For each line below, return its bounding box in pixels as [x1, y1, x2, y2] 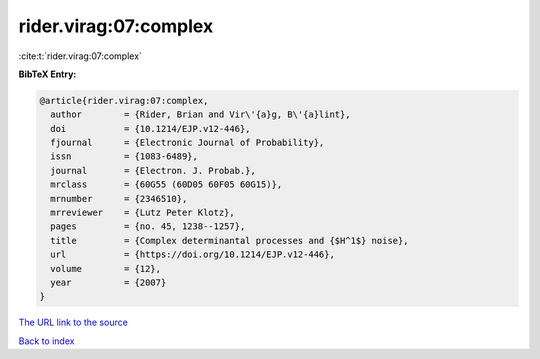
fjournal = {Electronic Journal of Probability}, [50, 137, 325, 149]
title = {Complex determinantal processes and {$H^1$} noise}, [50, 235, 409, 246]
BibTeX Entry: [18, 68, 77, 80]
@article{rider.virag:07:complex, [39, 95, 209, 106]
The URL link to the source [18, 316, 129, 329]
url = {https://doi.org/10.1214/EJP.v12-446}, [50, 249, 335, 260]
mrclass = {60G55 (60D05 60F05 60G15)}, [50, 179, 283, 190]
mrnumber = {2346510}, [50, 193, 188, 204]
